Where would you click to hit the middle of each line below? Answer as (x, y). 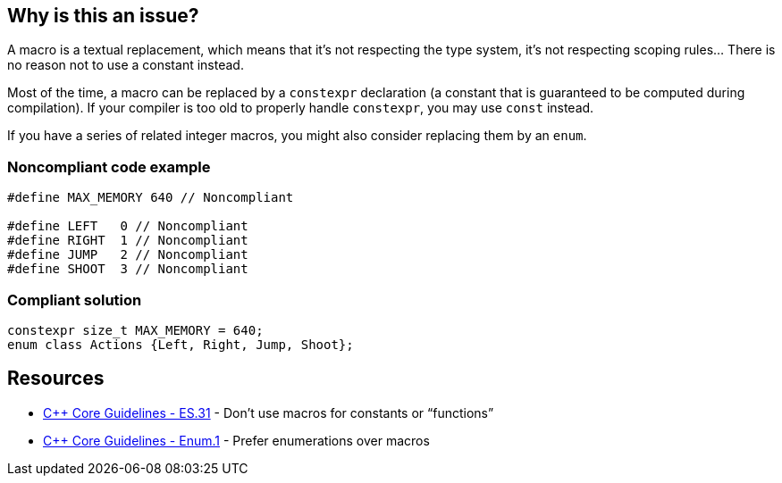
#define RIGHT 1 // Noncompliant (128, 241)
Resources (56, 379)
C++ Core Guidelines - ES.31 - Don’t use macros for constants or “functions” (269, 412)
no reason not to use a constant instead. (126, 65)
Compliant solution (75, 300)
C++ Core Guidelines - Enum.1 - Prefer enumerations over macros (236, 440)
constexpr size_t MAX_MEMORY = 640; (135, 330)
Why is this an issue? (103, 16)
